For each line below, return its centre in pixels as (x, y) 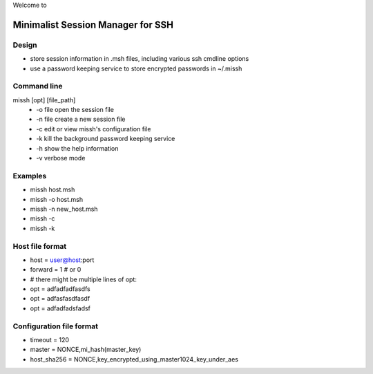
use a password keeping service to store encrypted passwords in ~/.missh (136, 68)
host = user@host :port (62, 260)
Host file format (40, 246)
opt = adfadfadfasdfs (60, 289)
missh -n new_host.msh (64, 209)
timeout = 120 (49, 339)
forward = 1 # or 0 (56, 270)
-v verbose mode (61, 158)
